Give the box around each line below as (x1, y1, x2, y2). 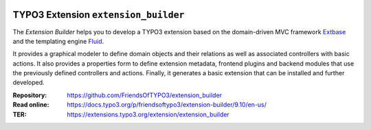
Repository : (12, 91, 47, 99)
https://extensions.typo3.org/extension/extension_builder (67, 110, 229, 118)
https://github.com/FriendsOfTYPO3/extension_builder (67, 91, 223, 99)
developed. (12, 79, 45, 87)
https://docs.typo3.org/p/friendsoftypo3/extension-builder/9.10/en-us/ (67, 101, 267, 109)
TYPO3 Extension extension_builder (12, 9, 185, 21)
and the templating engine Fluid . (12, 37, 104, 45)
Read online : (12, 101, 49, 109)
